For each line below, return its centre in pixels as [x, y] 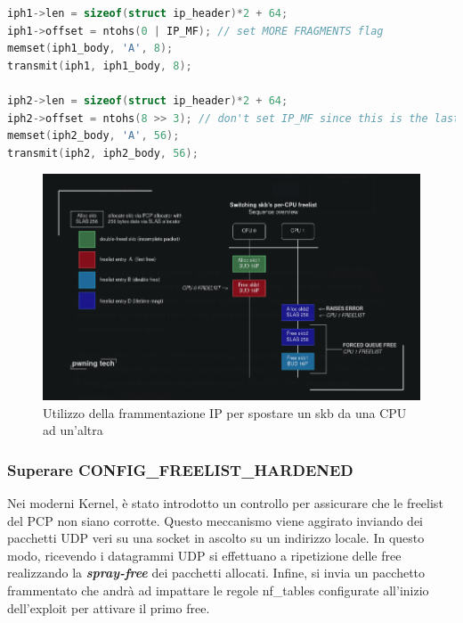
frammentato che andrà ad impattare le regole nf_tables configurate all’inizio [218, 590]
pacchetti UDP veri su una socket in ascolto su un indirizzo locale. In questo [216, 538]
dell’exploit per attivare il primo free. [109, 607]
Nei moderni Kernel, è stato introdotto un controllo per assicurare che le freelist [225, 503]
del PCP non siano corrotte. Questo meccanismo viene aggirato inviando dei [215, 520]
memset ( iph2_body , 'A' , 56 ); [93, 136]
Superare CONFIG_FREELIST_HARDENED [180, 469]
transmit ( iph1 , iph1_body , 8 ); [100, 66]
